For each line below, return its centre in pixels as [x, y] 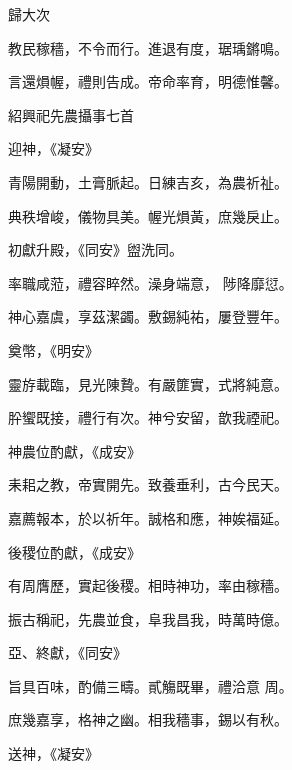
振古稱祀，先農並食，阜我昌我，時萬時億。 [148, 618]
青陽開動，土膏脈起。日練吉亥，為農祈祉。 [148, 181]
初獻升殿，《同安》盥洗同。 [95, 249]
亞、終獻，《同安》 [67, 652]
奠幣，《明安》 [53, 349]
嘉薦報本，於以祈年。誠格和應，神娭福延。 [148, 517]
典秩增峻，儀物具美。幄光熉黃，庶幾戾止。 [148, 215]
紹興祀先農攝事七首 [71, 114]
